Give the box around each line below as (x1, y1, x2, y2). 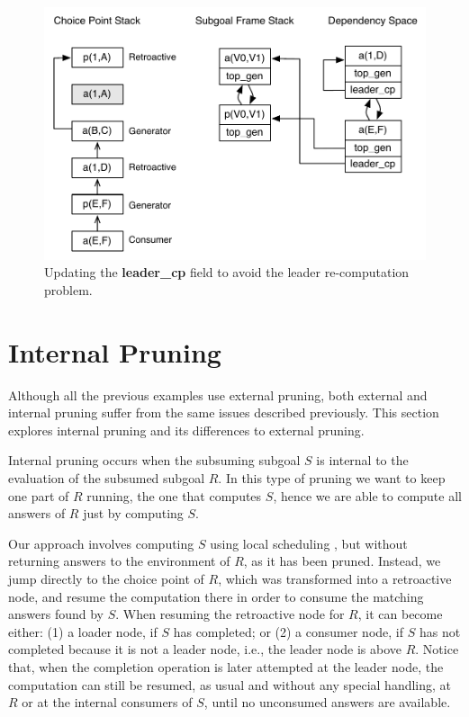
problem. (44, 280, 93, 299)
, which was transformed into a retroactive (218, 569, 452, 587)
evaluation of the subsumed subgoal (8, 468, 205, 487)
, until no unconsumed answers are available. (203, 693, 451, 712)
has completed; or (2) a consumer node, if (173, 622, 404, 641)
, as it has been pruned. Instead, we (243, 551, 441, 570)
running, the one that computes (86, 486, 262, 505)
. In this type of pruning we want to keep (218, 468, 446, 487)
